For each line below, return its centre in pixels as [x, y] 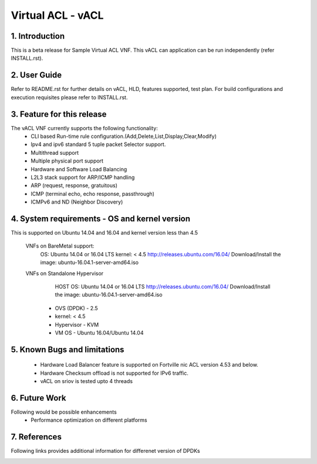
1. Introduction [38, 36]
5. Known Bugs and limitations [68, 349]
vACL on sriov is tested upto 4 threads [87, 381]
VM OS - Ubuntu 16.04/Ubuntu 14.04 [99, 333]
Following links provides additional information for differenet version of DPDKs [105, 451]
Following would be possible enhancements [64, 412]
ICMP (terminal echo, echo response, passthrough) [93, 194]
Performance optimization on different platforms [89, 420]
